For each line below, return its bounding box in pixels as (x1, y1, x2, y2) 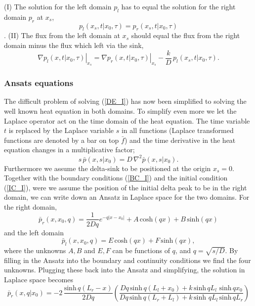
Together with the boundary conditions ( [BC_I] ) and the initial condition (4, 173, 228, 183)
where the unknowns (4, 245, 66, 255)
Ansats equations (4, 77, 74, 89)
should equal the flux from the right (131, 30, 240, 41)
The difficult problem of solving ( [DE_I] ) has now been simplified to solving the (4, 96, 247, 106)
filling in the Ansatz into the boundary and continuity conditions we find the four (4, 255, 251, 265)
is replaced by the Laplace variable (8, 125, 114, 135)
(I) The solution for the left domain (4, 1, 112, 11)
